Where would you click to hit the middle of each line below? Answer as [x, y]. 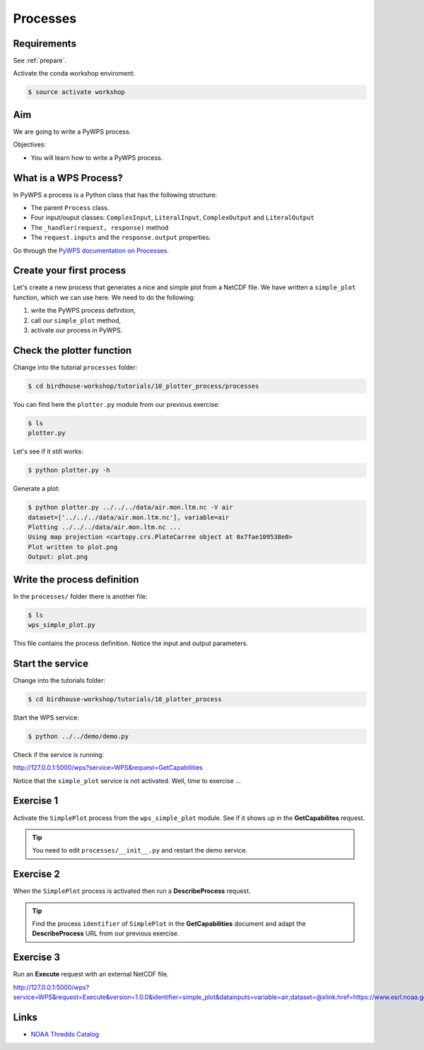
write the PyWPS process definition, [83, 311]
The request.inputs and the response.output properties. [121, 238]
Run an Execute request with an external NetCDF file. [91, 974]
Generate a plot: [36, 489]
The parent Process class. [70, 208]
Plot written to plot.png [73, 547]
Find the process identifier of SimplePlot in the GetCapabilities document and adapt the [169, 924]
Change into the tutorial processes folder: [75, 367]
